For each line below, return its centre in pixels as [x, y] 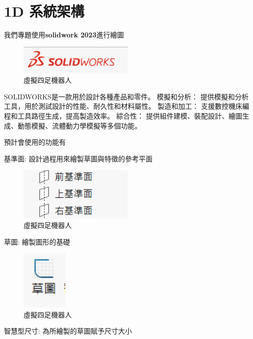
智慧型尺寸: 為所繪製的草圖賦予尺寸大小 [68, 331]
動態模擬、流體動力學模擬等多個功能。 [79, 125]
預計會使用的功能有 [35, 142]
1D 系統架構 [44, 11]
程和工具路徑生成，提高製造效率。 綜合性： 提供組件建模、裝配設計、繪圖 [123, 115]
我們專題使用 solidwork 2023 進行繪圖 [64, 35]
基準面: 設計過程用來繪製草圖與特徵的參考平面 [78, 158]
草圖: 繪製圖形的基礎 [37, 241]
